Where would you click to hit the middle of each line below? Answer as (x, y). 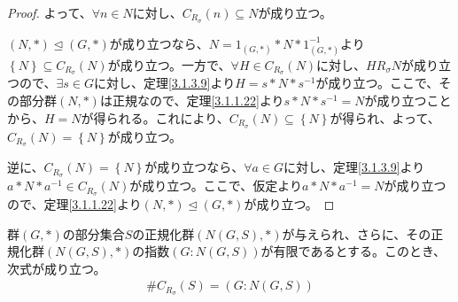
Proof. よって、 (50, 12)
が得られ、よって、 (385, 117)
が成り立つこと (408, 101)
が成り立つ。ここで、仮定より (216, 186)
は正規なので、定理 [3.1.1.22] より (192, 101)
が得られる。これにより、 (155, 117)
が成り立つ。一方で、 (169, 64)
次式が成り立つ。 (57, 268)
